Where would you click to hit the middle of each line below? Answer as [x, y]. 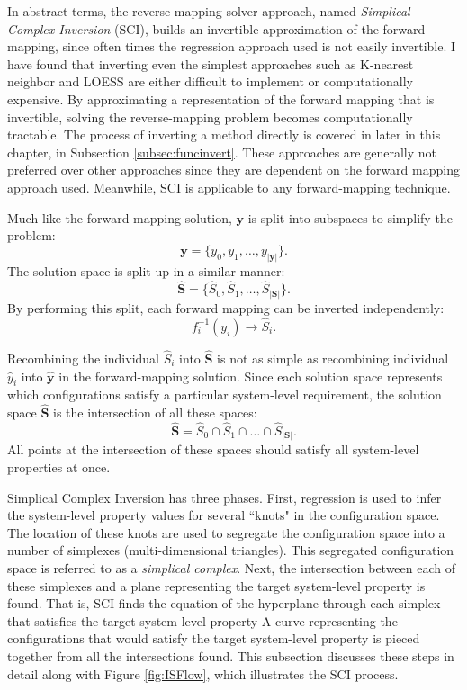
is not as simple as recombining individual [333, 358]
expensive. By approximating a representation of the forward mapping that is [221, 99]
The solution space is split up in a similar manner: [146, 270]
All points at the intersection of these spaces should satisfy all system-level [213, 449]
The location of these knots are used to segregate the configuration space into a [226, 532]
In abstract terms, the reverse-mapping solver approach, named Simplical [209, 11]
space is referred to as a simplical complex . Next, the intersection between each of [232, 568]
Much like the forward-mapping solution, [120, 217]
